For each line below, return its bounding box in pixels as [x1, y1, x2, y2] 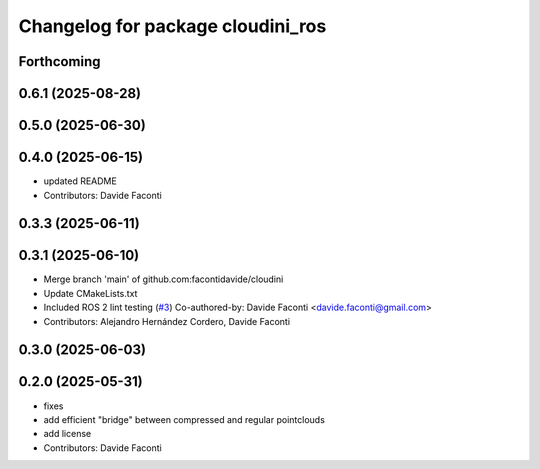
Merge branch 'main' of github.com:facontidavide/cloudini [43, 273, 284, 285]
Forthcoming [18, 53, 101, 70]
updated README [43, 175, 117, 187]
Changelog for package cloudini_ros [18, 15, 327, 37]
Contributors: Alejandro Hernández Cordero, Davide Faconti [43, 315, 290, 327]
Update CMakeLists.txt [43, 287, 138, 299]
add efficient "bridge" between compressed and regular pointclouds [43, 413, 325, 425]
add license [43, 428, 92, 440]
